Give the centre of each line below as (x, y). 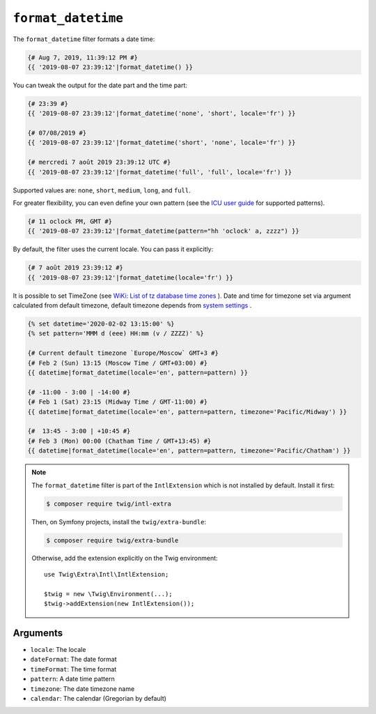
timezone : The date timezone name (83, 689)
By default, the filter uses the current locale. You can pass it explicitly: (113, 249)
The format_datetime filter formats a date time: (84, 39)
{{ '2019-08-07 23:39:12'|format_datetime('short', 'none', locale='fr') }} (162, 143)
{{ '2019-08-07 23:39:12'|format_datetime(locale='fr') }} (130, 278)
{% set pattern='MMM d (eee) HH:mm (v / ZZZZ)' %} (116, 334)
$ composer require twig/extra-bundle (112, 540)
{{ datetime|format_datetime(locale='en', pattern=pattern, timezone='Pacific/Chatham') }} (189, 451)
